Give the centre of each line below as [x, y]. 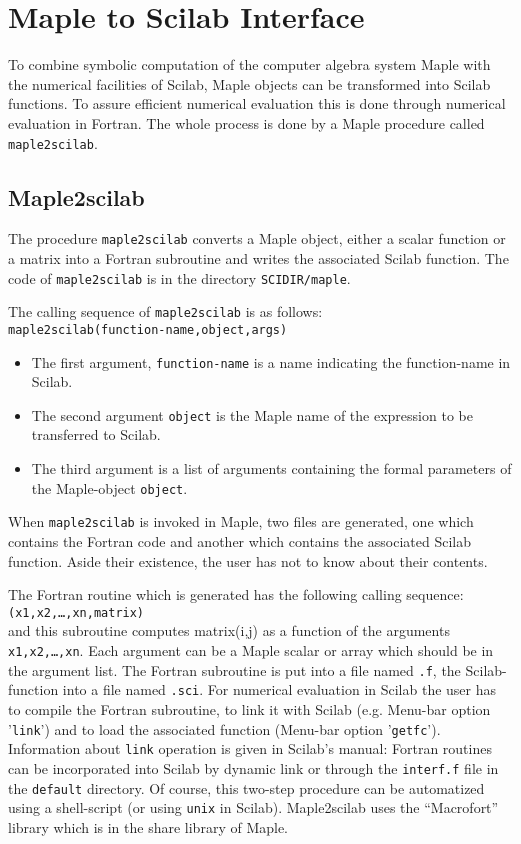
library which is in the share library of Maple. [148, 826]
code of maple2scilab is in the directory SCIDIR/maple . [179, 277]
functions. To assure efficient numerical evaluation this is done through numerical [257, 103]
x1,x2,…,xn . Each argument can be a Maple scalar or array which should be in [251, 650]
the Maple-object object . [109, 487]
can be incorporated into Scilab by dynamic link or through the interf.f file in [253, 767]
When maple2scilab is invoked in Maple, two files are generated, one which [241, 521]
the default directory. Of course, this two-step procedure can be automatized [246, 787]
